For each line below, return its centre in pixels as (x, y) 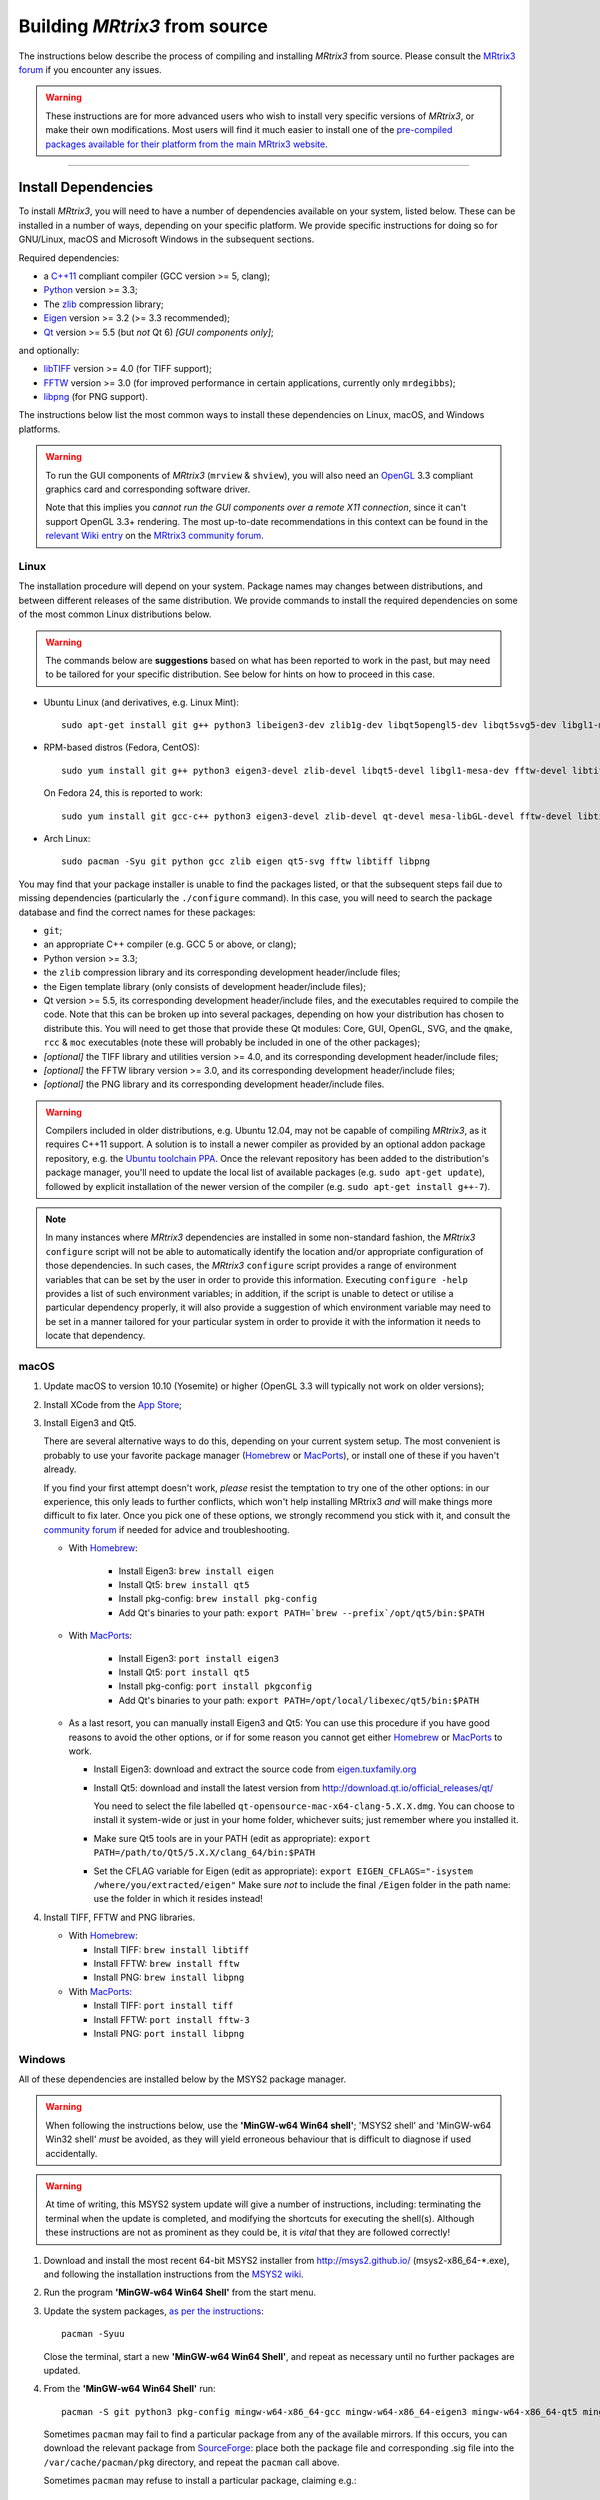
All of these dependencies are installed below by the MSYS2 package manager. (182, 2079)
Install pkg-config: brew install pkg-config (218, 1599)
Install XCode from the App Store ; (112, 1404)
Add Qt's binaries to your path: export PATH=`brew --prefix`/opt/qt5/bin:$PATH (301, 1612)
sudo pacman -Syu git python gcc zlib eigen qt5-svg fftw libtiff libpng (246, 861)
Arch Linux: (67, 839)
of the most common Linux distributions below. (115, 614)
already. (60, 1469)
